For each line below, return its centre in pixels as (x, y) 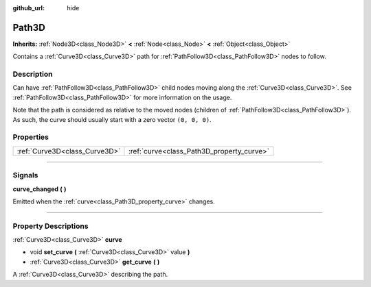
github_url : (29, 8)
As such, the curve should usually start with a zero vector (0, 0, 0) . (112, 119)
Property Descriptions (50, 226)
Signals (25, 175)
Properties (31, 137)
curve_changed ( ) (40, 189)
